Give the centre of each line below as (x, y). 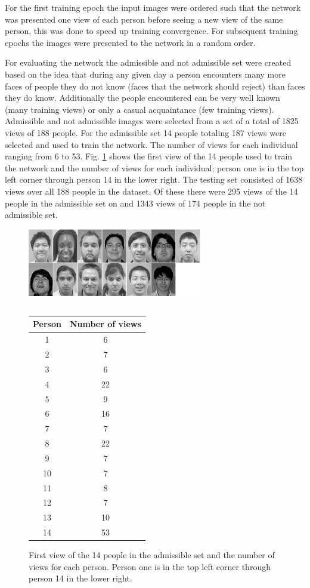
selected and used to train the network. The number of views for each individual (151, 144)
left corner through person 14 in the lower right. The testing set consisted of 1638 (154, 179)
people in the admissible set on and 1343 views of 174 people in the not (135, 203)
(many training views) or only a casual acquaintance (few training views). (139, 109)
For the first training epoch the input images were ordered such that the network (153, 7)
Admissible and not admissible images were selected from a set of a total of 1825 (152, 121)
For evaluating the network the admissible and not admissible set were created (148, 62)
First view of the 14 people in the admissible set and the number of (152, 555)
